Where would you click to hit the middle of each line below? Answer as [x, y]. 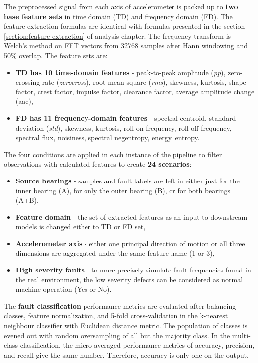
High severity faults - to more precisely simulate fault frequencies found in [133, 270]
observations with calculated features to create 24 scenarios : [98, 164]
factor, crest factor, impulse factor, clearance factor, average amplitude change [135, 91]
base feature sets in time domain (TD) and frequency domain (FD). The [118, 16]
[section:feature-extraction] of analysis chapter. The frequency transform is [118, 36]
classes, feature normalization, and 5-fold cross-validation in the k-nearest [116, 316]
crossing [28, 82]
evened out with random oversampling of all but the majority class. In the [117, 335]
